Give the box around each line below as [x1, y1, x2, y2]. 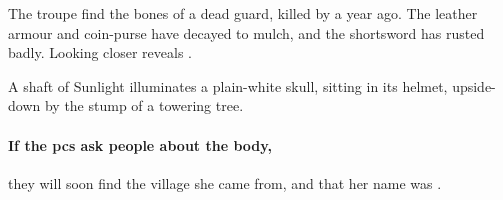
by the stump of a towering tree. [44, 95, 244, 116]
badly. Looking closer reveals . [8, 42, 192, 63]
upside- [452, 75, 496, 96]
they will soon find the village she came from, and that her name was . [8, 172, 442, 193]
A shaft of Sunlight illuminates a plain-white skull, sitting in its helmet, [8, 75, 448, 96]
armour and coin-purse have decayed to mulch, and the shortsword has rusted [8, 22, 485, 43]
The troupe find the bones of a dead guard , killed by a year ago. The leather [8, 3, 478, 23]
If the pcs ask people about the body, [8, 134, 272, 155]
